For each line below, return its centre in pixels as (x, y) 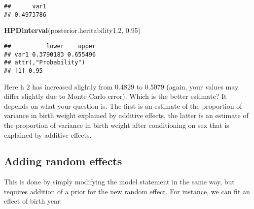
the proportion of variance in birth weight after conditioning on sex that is (117, 125)
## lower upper (50, 46)
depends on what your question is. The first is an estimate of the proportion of (123, 105)
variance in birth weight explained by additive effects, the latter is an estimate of (126, 115)
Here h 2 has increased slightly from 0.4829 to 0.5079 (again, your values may (121, 86)
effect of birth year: (33, 201)
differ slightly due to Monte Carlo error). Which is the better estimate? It (115, 96)
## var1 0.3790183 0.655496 (50, 54)
